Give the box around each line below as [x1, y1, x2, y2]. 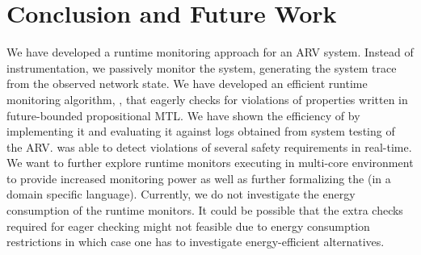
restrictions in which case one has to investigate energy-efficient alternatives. [6, 233, 385, 250]
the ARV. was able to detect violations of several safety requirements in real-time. [6, 138, 412, 155]
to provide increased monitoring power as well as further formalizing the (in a [6, 169, 391, 186]
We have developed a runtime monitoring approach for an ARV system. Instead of [6, 44, 414, 61]
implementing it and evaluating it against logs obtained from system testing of [6, 123, 395, 140]
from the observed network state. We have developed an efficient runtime [6, 75, 368, 92]
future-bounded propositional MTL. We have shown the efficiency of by [6, 107, 360, 123]
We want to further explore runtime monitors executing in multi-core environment [6, 154, 414, 171]
